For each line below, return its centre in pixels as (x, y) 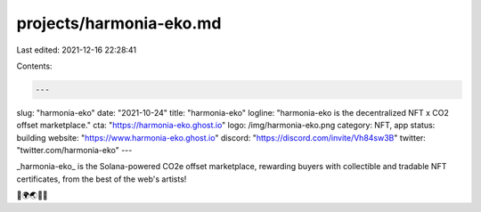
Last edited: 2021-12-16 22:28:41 (77, 50)
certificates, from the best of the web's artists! (102, 179)
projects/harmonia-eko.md (119, 23)
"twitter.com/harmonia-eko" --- (74, 151)
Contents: (34, 66)
